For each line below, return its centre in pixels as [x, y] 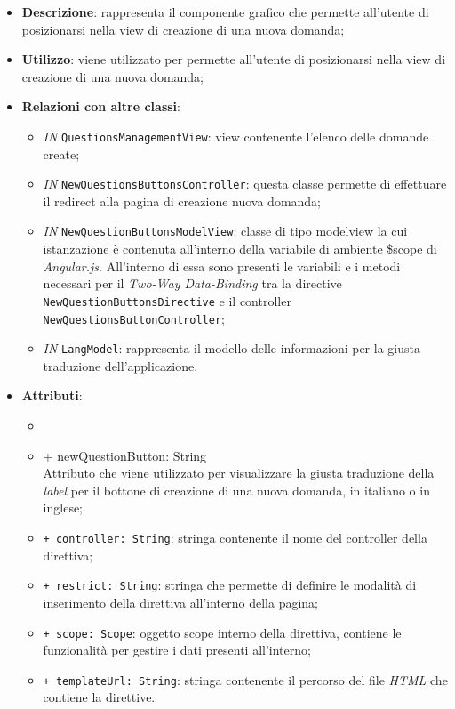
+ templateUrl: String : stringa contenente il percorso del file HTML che [245, 679]
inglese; [63, 508]
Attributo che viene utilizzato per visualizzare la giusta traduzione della [239, 473]
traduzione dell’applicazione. [120, 365]
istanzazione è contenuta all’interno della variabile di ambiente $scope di [240, 249]
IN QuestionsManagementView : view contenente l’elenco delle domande [236, 136]
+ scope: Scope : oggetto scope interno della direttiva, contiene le [222, 632]
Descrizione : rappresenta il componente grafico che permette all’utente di [225, 12]
